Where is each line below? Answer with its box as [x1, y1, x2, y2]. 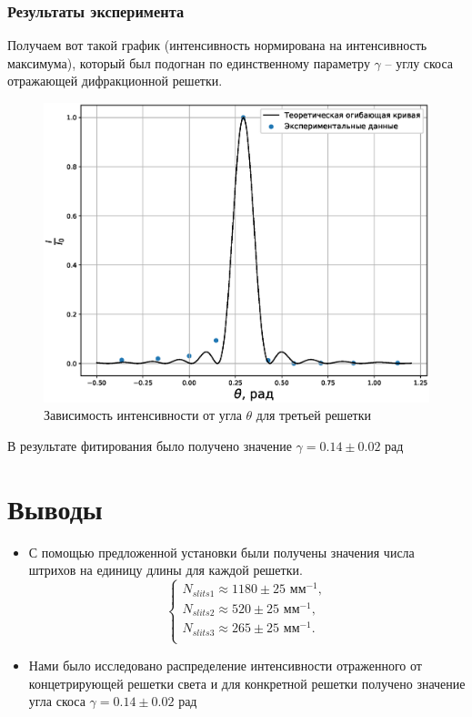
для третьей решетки [256, 405, 372, 425]
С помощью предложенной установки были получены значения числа [28, 542, 415, 561]
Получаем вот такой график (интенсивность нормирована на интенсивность [7, 36, 427, 55]
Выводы [7, 489, 103, 527]
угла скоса [28, 691, 85, 711]
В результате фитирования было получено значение [7, 435, 292, 455]
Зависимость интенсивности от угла [44, 405, 242, 425]
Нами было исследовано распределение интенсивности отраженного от [28, 655, 422, 674]
